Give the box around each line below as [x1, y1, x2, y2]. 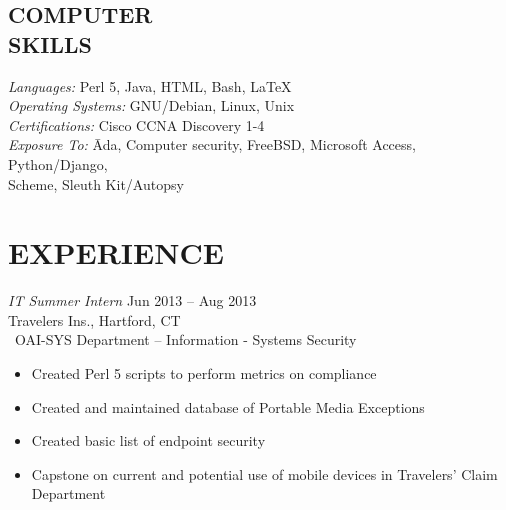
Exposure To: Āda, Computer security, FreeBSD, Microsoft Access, [8, 134, 416, 155]
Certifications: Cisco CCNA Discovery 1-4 [8, 114, 265, 135]
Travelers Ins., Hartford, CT [8, 309, 181, 330]
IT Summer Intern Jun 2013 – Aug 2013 [8, 290, 257, 311]
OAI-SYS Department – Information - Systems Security [14, 329, 357, 350]
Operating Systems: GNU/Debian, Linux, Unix [8, 95, 295, 116]
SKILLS [8, 28, 92, 59]
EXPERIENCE [8, 232, 224, 273]
